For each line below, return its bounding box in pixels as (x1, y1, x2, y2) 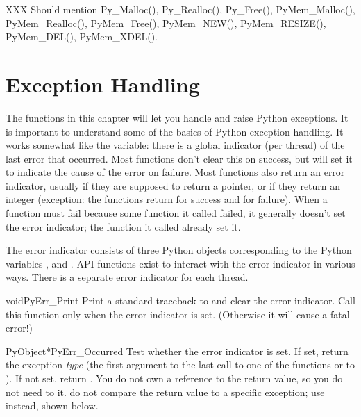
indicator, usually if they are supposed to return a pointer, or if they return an (6, 178, 341, 193)
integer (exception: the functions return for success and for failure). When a (6, 192, 328, 206)
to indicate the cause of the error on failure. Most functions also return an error (6, 165, 345, 179)
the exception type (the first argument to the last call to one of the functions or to (6, 357, 355, 372)
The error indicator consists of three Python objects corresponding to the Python (6, 243, 352, 257)
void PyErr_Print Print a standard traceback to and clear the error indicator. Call (6, 293, 355, 308)
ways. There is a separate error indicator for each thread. (6, 270, 249, 284)
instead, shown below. (6, 398, 99, 413)
